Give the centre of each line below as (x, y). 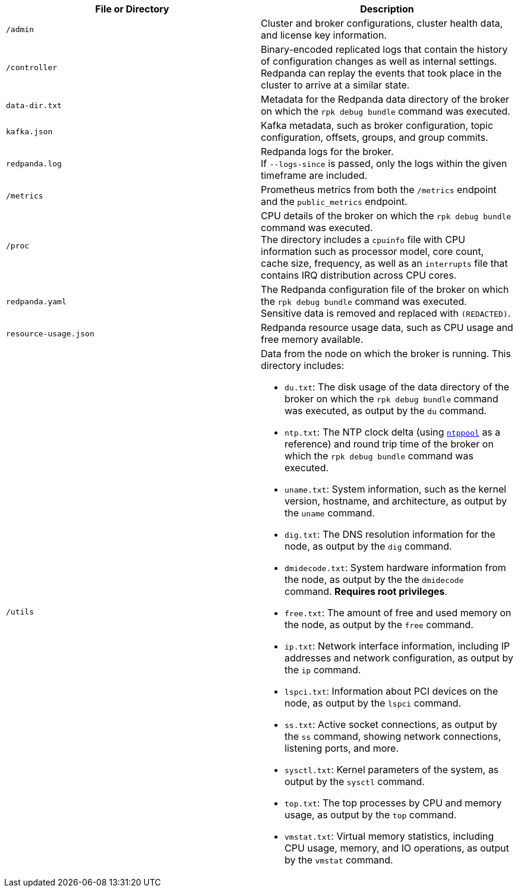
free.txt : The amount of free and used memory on (398, 613)
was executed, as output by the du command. (386, 411)
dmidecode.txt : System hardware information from (395, 568)
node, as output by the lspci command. (373, 703)
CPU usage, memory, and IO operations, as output (397, 848)
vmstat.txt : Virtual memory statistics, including (389, 836)
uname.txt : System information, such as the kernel (396, 489)
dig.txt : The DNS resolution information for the (390, 534)
